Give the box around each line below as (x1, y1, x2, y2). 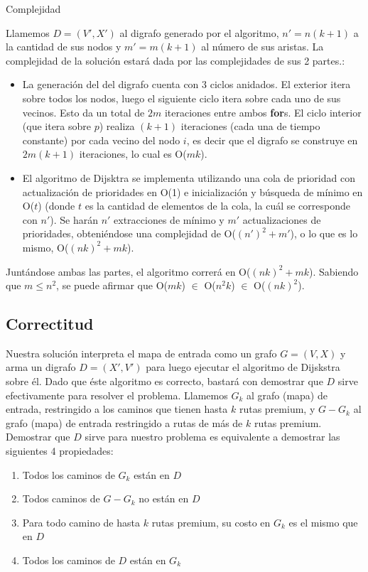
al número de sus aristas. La (201, 39, 324, 54)
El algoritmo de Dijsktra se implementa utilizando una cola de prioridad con (22, 170, 355, 185)
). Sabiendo (309, 264, 359, 279)
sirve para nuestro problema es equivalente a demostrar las (85, 429, 340, 444)
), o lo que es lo (290, 226, 358, 241)
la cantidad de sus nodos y (6, 39, 121, 54)
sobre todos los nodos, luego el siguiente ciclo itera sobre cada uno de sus (22, 90, 341, 105)
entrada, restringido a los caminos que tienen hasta (6, 401, 228, 416)
